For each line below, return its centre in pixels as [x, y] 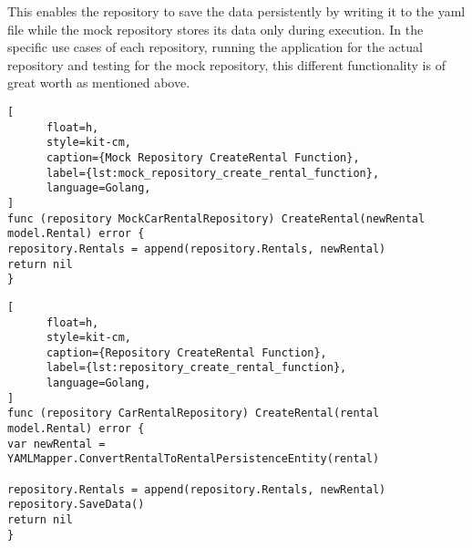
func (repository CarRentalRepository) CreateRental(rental [194, 414]
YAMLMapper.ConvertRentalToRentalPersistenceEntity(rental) [194, 459]
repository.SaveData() [76, 505]
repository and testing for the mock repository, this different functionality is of [226, 64]
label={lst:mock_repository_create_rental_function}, [213, 173]
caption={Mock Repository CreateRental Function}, [203, 157]
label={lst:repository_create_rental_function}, [196, 368]
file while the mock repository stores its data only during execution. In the [215, 29]
